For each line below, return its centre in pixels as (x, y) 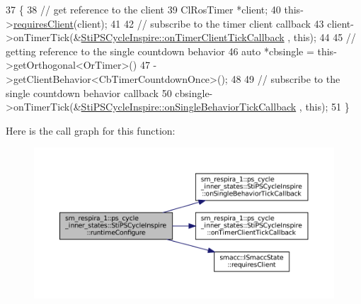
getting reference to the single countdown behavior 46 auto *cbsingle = (160, 51)
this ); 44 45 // (325, 37)
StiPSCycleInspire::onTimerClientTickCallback (183, 37)
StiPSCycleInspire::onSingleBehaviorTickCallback (189, 107)
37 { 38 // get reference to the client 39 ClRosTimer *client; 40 (143, 9)
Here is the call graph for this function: (91, 130)
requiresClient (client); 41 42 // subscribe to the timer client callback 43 (168, 23)
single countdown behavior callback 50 (89, 92)
